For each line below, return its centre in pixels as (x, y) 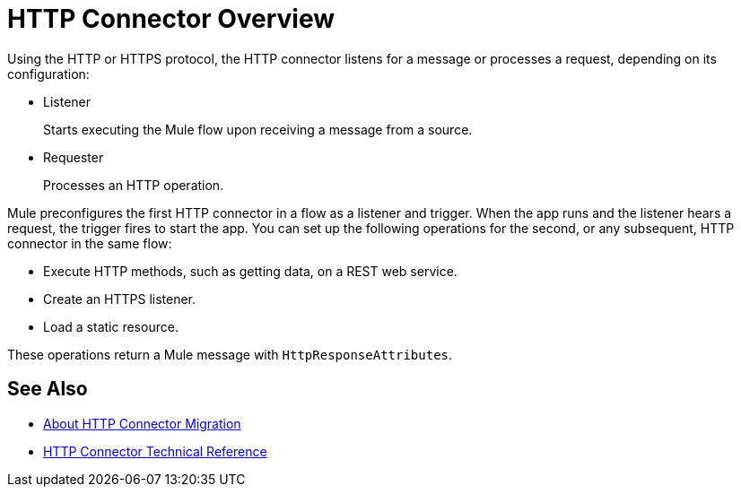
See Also (48, 389)
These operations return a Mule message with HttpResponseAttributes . (230, 354)
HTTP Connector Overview (171, 19)
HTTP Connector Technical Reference (155, 451)
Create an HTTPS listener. (120, 299)
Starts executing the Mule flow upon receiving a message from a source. (258, 129)
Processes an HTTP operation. (134, 185)
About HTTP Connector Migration (142, 423)
